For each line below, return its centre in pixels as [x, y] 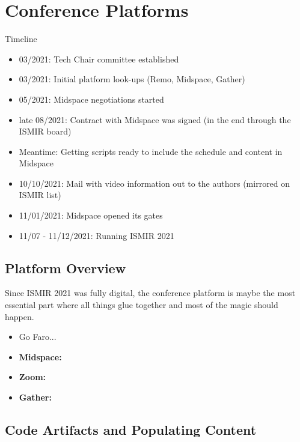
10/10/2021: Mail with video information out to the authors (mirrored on [155, 183]
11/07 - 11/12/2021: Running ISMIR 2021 [96, 235]
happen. [20, 316]
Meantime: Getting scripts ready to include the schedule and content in [151, 151]
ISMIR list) [40, 195]
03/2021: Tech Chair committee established [99, 59]
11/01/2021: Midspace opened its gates [91, 215]
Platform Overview [66, 268]
